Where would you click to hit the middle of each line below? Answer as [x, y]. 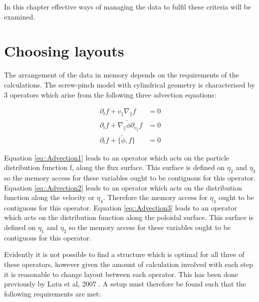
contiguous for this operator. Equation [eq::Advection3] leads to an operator [121, 207]
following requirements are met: [53, 293]
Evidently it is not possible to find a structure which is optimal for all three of [124, 254]
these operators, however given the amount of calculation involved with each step [128, 264]
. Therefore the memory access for [155, 197]
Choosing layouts [64, 51]
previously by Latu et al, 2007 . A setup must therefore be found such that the [125, 284]
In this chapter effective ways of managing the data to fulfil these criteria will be [128, 6]
